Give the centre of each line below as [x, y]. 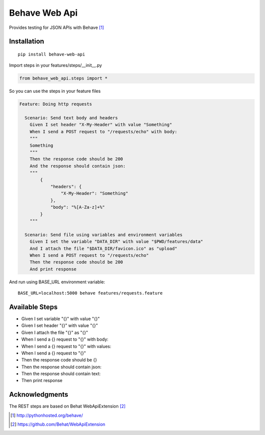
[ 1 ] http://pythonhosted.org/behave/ [47, 415]
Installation [26, 41]
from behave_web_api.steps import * [64, 78]
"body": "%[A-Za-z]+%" [78, 207]
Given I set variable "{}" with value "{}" [61, 319]
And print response [53, 269]
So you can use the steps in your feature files [55, 91]
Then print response [42, 381]
